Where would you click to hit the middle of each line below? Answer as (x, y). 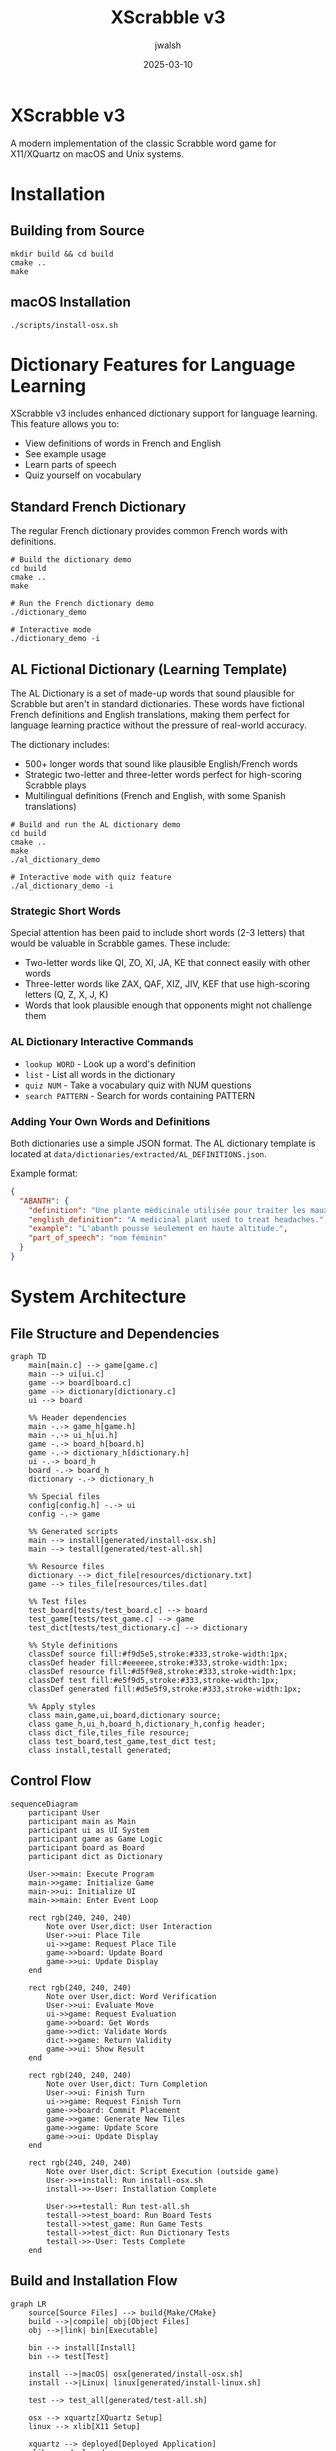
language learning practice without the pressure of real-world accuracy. (158, 725)
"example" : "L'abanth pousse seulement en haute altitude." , (158, 1229)
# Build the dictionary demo (71, 560)
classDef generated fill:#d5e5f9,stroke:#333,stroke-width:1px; (165, 1689)
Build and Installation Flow (94, 2281)
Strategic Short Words (66, 911)
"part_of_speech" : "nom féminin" (98, 1238)
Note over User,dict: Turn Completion (127, 2084)
